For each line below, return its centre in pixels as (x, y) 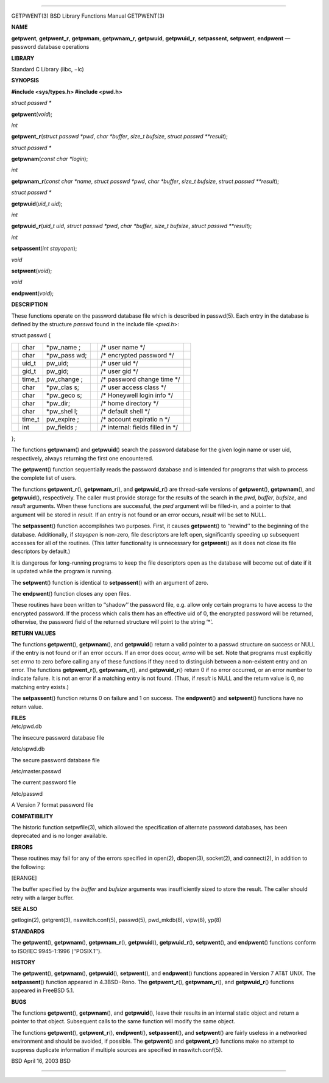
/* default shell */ (126, 411)
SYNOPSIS (25, 80)
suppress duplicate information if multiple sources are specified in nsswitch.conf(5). (117, 1049)
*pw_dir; (58, 403)
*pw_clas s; (62, 387)
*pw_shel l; (62, 411)
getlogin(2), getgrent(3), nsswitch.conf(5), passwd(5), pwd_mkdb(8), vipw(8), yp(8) (116, 920)
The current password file (44, 782)
